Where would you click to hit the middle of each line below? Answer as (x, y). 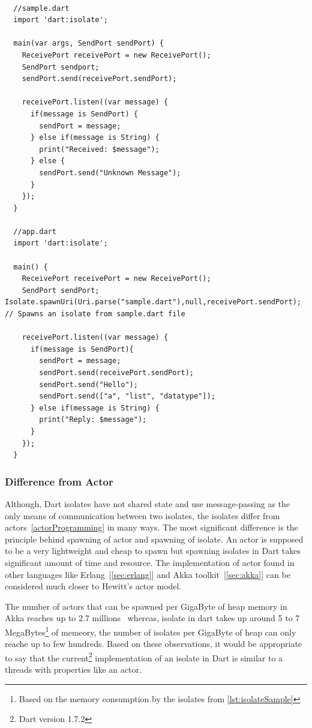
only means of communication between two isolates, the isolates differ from (142, 515)
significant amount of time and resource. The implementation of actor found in (150, 562)
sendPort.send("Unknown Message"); (110, 173)
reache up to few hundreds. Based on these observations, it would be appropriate (154, 644)
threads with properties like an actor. (73, 669)
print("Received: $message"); (99, 149)
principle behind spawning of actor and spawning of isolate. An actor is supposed (154, 539)
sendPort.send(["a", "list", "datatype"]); (127, 396)
